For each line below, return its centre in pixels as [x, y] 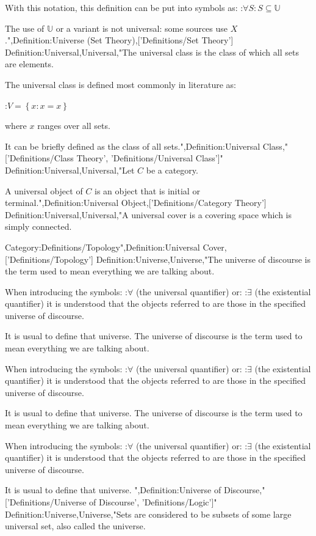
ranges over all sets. [74, 126]
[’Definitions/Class [39, 158]
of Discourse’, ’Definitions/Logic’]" [153, 502]
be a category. [172, 170]
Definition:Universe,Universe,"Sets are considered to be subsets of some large [148, 514]
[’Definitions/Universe [46, 502]
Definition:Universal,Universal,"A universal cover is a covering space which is [149, 214]
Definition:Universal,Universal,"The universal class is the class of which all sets [152, 52]
